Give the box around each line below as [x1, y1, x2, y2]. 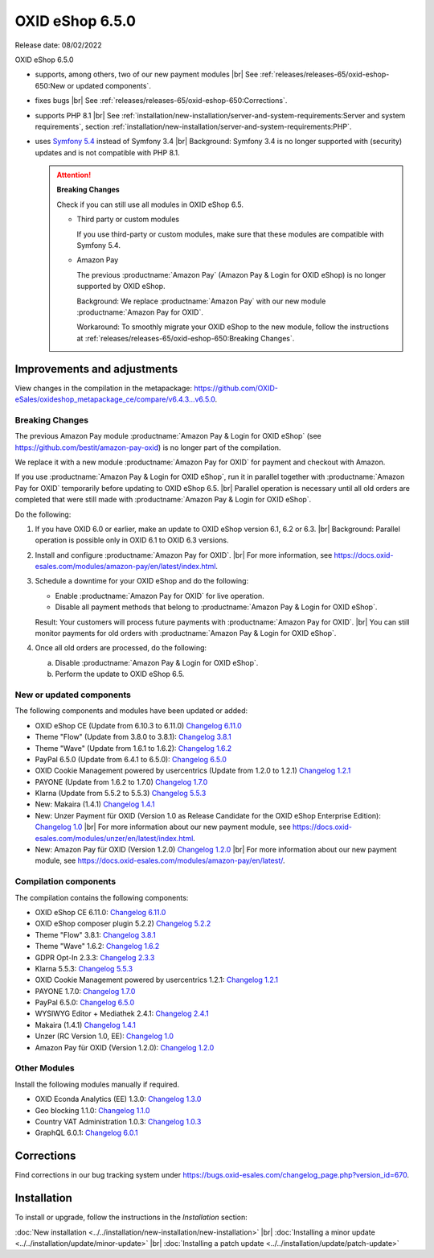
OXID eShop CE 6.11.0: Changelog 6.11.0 [35, 907, 166, 917]
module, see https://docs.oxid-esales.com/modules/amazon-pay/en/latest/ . [35, 856, 285, 865]
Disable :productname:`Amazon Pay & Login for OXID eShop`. [55, 658, 259, 667]
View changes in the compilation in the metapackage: [14, 383, 193, 393]
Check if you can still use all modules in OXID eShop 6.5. [56, 200, 244, 209]
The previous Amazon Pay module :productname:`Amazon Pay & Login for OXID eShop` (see [14, 431, 321, 441]
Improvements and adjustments [14, 362, 178, 376]
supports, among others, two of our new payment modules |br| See [35, 69, 259, 80]
